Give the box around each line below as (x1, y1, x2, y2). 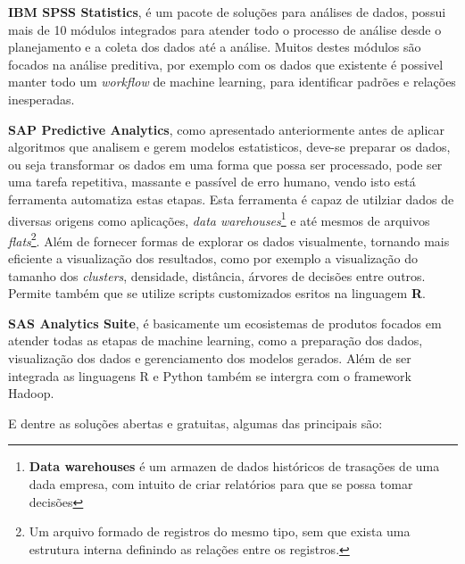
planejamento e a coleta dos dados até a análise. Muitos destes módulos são (8, 37, 421, 56)
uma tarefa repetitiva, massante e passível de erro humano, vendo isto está (8, 172, 416, 191)
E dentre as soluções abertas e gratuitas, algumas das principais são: (8, 413, 383, 432)
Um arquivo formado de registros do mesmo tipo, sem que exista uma (29, 522, 411, 541)
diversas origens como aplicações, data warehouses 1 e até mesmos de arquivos (8, 208, 430, 229)
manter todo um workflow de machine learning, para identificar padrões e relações (8, 72, 456, 91)
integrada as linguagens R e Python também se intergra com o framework (8, 366, 411, 385)
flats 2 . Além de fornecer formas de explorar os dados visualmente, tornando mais (8, 228, 450, 250)
